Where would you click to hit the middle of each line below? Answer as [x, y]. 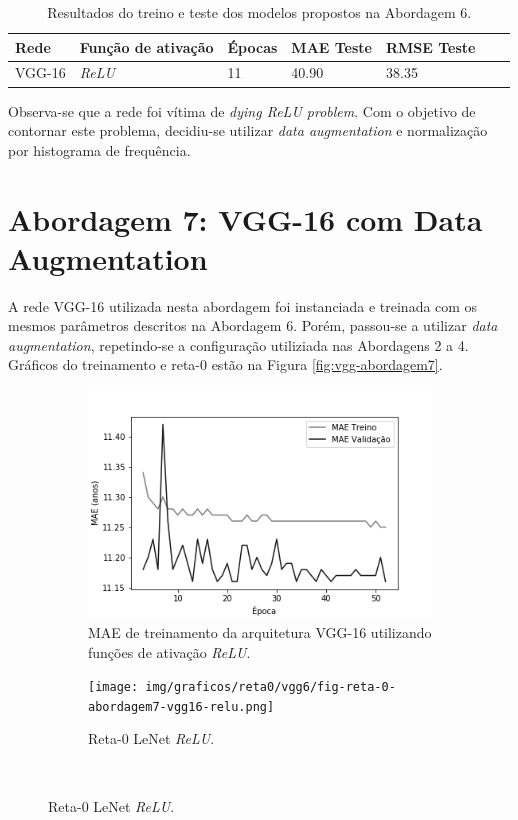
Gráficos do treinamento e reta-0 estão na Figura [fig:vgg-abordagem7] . [225, 364]
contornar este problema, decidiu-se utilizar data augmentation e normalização [248, 130]
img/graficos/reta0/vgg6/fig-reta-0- [270, 687]
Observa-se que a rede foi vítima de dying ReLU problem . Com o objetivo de [242, 110]
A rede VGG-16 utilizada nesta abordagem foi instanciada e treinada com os [243, 305]
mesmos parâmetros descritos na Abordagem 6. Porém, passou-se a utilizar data [253, 325]
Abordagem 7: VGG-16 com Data [245, 218]
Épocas [252, 46]
